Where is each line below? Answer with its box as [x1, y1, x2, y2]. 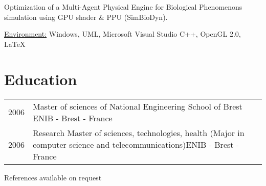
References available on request [4, 172, 102, 182]
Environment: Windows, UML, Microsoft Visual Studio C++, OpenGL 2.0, [4, 29, 241, 39]
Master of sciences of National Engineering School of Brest [33, 100, 242, 112]
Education [4, 68, 77, 89]
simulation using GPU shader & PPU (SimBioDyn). [4, 11, 168, 22]
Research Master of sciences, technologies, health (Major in [33, 126, 245, 139]
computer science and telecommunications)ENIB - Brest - [33, 138, 239, 150]
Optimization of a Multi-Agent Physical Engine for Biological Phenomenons [4, 2, 242, 12]
